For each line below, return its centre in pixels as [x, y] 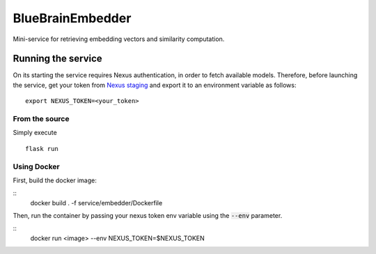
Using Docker [36, 166]
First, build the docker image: [55, 180]
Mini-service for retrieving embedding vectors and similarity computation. [119, 39]
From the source [41, 119]
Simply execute [35, 133]
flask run [42, 149]
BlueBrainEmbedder [72, 18]
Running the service [57, 59]
